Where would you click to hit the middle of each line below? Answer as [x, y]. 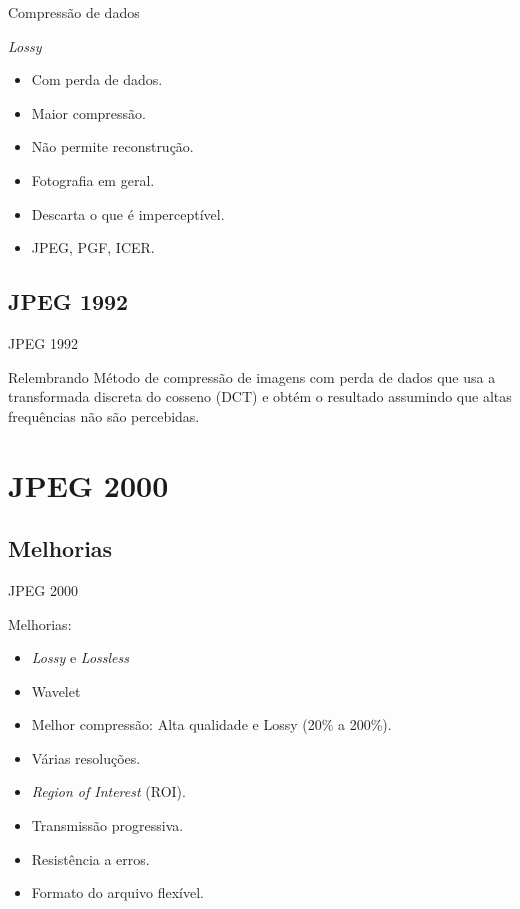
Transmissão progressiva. [107, 825]
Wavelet [56, 690]
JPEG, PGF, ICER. [93, 247]
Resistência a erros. [90, 858]
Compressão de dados [74, 12]
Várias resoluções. [86, 757]
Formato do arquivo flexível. [117, 892]
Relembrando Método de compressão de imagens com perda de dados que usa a [252, 376]
